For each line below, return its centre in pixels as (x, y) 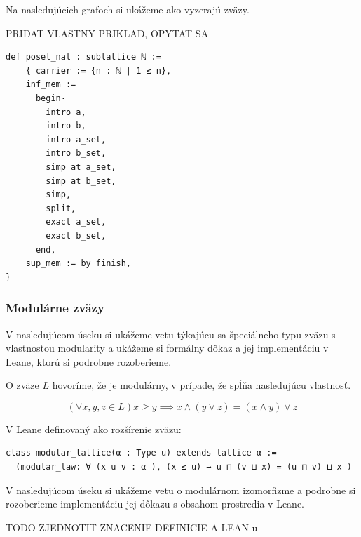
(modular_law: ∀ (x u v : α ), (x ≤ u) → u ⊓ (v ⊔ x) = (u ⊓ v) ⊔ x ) (184, 467)
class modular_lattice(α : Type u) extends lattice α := (141, 453)
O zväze (22, 385)
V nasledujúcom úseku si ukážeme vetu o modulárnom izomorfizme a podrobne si (181, 490)
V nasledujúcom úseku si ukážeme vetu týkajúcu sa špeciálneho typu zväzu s (171, 334)
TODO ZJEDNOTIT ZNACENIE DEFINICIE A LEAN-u (132, 527)
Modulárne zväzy (55, 308)
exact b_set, (76, 236)
